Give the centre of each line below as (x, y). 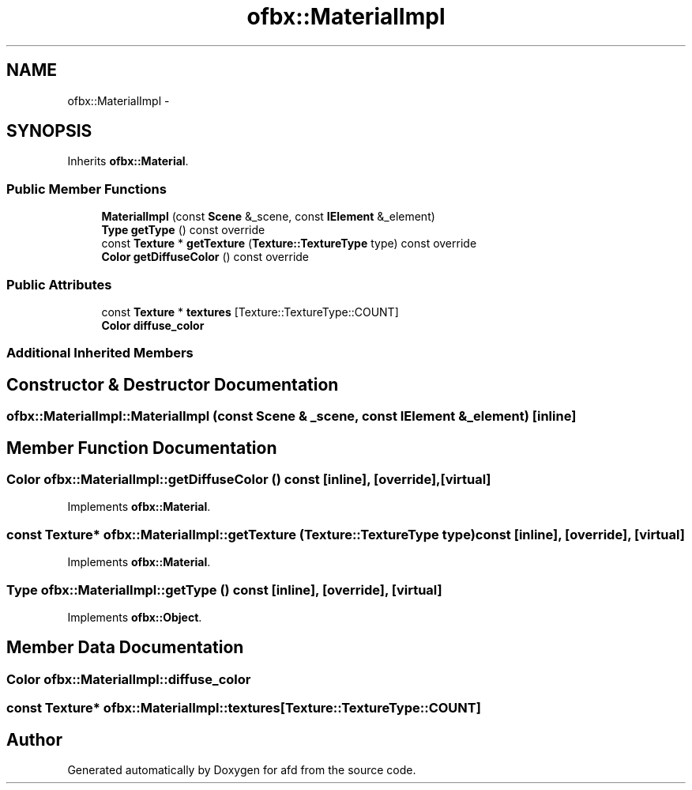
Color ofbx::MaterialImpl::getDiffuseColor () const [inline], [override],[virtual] (249, 479)
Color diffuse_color (153, 325)
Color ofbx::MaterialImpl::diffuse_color (129, 679)
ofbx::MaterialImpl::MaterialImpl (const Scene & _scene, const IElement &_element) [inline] (291, 416)
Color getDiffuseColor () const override (205, 257)
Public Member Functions (86, 189)
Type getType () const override (183, 230)
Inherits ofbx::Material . (128, 161)
